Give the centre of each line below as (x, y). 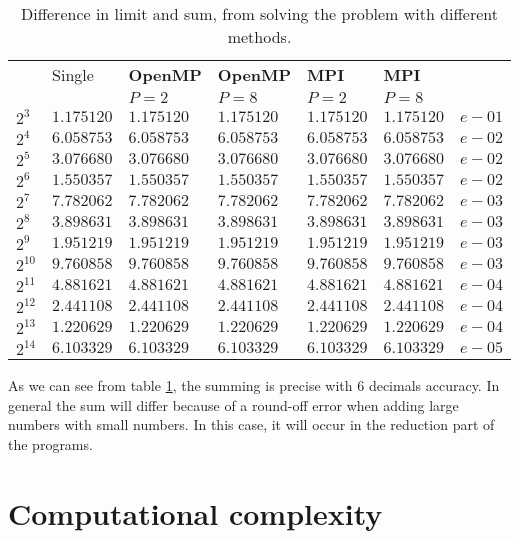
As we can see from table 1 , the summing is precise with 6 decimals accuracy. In (254, 385)
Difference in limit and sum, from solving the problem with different (260, 13)
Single (73, 74)
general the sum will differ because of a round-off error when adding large (233, 404)
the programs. (50, 443)
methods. (259, 36)
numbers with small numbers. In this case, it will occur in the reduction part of (251, 424)
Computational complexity (195, 512)
